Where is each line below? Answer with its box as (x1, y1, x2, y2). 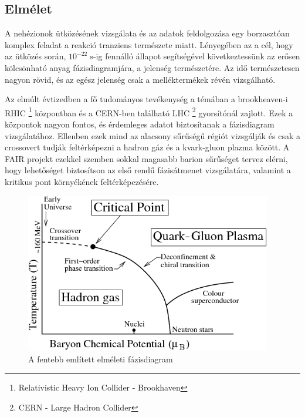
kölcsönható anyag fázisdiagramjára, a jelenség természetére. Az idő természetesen (5, 61, 300, 73)
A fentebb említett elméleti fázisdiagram (28, 352, 173, 365)
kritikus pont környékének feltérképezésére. (5, 175, 159, 187)
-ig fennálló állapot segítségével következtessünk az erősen (93, 50, 300, 62)
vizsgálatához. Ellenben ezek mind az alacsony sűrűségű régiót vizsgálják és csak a (5, 129, 300, 142)
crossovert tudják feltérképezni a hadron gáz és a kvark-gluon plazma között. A (5, 141, 290, 153)
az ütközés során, (5, 50, 66, 62)
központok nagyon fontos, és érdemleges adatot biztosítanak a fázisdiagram (5, 118, 274, 130)
